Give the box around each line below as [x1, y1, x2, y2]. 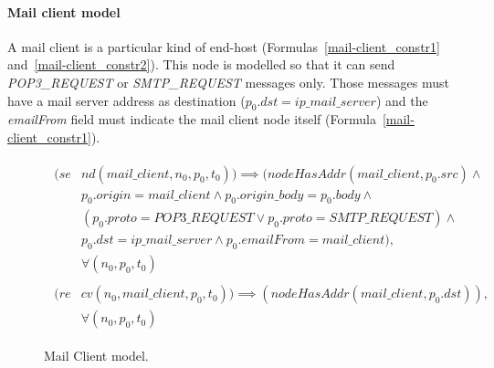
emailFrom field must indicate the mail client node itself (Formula [7, 110, 376, 129]
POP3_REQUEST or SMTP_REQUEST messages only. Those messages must [7, 72, 449, 91]
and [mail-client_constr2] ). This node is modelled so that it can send [7, 55, 395, 74]
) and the [375, 90, 428, 110]
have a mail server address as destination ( [7, 90, 246, 110]
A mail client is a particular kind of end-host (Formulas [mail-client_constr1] [7, 37, 440, 56]
